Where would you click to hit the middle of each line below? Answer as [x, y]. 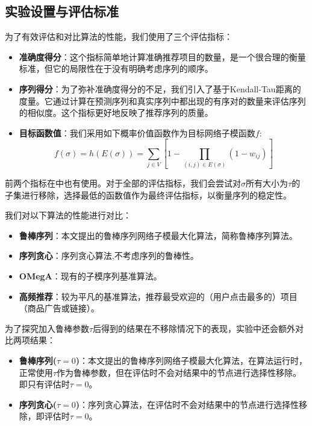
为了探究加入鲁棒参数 [47, 328]
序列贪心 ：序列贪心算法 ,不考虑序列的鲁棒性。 [109, 256]
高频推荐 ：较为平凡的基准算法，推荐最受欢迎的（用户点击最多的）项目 [158, 296]
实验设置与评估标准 [62, 11]
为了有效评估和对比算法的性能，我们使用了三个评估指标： [119, 37]
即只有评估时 [44, 384]
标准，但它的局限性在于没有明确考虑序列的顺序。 [116, 68]
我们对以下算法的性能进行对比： [68, 215]
